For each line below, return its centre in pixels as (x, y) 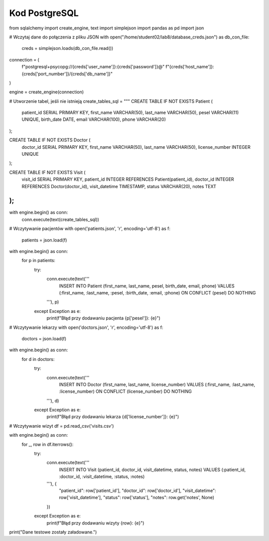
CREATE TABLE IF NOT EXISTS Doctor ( (50, 140)
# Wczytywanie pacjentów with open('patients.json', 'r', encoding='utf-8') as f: (90, 229)
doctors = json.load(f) (44, 338)
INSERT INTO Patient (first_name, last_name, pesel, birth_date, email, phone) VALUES (147, 286)
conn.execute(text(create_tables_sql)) (61, 219)
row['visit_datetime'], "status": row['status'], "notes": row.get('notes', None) (136, 498)
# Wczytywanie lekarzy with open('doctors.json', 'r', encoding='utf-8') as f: (86, 327)
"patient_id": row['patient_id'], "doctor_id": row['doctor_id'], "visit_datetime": (137, 490)
